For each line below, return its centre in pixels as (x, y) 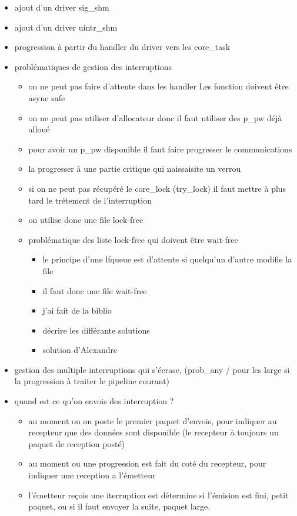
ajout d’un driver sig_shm (62, 7)
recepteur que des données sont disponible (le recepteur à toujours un (153, 432)
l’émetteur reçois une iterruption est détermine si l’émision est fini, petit (158, 495)
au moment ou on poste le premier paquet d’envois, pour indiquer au (153, 420)
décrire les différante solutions (96, 330)
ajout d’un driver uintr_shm (66, 27)
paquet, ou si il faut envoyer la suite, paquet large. (119, 506)
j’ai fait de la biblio (77, 310)
